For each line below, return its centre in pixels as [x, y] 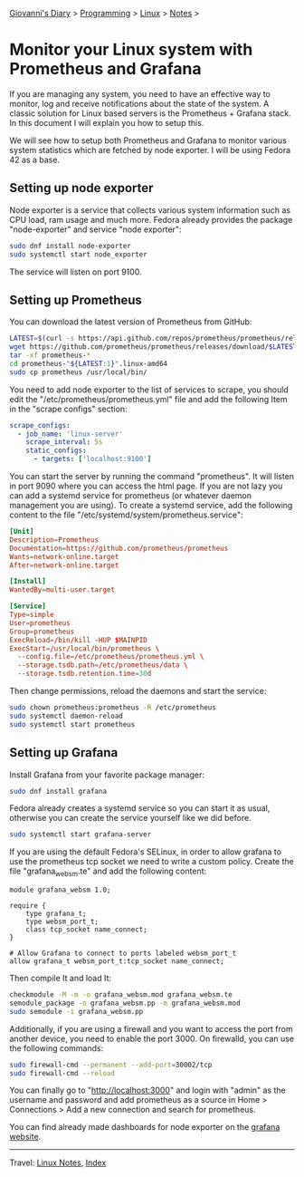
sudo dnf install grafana [58, 791]
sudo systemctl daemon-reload [66, 716]
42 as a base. [35, 159]
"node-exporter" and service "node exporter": [95, 229]
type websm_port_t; [62, 922]
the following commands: [57, 1048]
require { [28, 906]
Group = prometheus [42, 632]
